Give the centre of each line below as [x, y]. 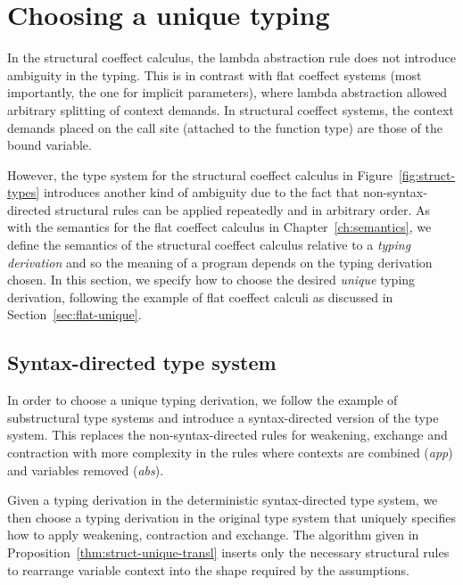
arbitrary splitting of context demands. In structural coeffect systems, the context [231, 109]
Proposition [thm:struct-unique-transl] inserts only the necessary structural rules [228, 552]
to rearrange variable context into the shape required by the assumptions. [208, 569]
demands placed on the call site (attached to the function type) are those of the [225, 127]
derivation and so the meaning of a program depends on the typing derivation [220, 262]
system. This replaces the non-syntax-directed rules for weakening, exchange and [227, 435]
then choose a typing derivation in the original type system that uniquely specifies [231, 517]
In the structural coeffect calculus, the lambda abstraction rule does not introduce [231, 58]
